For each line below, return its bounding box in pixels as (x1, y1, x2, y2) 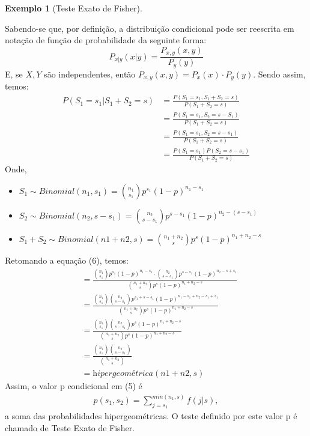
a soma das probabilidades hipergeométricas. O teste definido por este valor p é (5, 410, 297, 422)
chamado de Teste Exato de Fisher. (5, 421, 135, 434)
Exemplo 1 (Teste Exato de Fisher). (5, 2, 142, 14)
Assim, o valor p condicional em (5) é (5, 379, 142, 392)
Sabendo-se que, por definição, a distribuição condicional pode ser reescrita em (5, 22, 294, 34)
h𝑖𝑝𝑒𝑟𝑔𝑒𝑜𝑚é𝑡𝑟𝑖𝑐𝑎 (93, 369, 154, 378)
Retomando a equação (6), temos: (5, 253, 129, 266)
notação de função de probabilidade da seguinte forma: (5, 34, 207, 46)
